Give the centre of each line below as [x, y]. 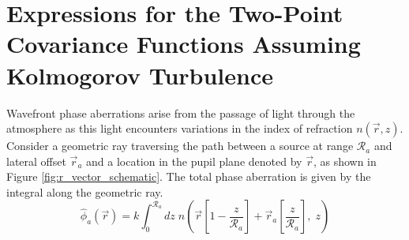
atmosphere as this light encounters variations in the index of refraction [180, 128]
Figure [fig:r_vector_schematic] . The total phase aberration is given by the [189, 176]
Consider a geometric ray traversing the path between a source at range [180, 146]
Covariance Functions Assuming [184, 44]
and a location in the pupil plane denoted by [194, 161]
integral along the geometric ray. [85, 191]
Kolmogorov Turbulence [140, 75]
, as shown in [345, 161]
